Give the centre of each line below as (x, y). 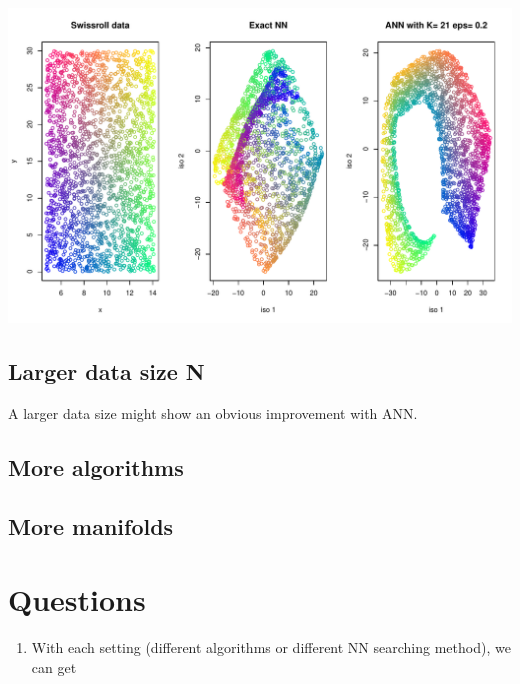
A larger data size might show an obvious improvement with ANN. (213, 412)
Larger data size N (106, 370)
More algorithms (96, 466)
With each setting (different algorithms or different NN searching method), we (271, 647)
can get (54, 666)
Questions (77, 599)
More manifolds (91, 525)
